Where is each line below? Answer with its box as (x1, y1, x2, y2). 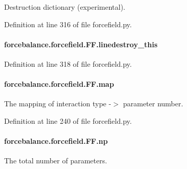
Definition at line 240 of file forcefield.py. (4, 115, 132, 126)
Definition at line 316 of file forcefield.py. (4, 18, 132, 29)
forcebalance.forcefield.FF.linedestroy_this (4, 39, 158, 49)
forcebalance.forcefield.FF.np (4, 136, 108, 146)
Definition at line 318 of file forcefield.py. (4, 58, 132, 69)
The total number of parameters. (4, 155, 107, 166)
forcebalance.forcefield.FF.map (4, 79, 114, 89)
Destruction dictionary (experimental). (4, 2, 126, 12)
